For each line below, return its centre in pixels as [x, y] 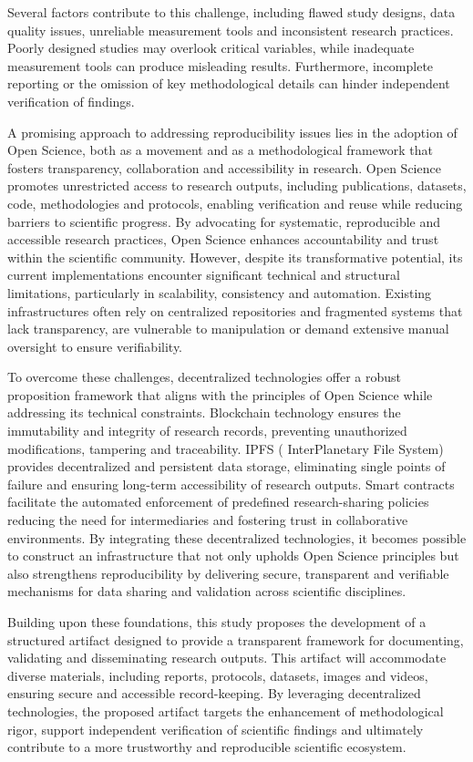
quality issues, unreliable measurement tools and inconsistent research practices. [231, 30]
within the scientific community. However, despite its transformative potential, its [235, 257]
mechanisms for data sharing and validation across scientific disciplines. [207, 591]
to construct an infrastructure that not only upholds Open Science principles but [233, 556]
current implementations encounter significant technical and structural [204, 275]
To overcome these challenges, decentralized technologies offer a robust [205, 377]
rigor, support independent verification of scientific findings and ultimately [216, 729]
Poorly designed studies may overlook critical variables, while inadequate [211, 48]
